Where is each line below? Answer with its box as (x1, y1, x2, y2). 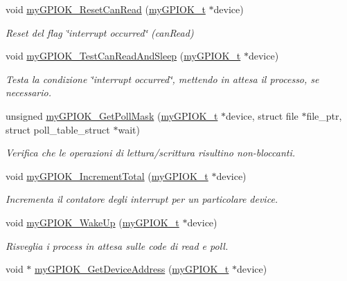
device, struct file (226, 108, 299, 123)
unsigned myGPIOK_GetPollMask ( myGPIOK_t (6, 108, 218, 123)
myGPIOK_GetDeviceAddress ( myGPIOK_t (35, 262, 229, 276)
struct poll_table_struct (6, 122, 110, 136)
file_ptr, (306, 108, 342, 123)
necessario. (6, 85, 52, 100)
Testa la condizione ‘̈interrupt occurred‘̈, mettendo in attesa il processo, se (6, 71, 319, 86)
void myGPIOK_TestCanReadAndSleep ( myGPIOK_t (6, 48, 241, 63)
